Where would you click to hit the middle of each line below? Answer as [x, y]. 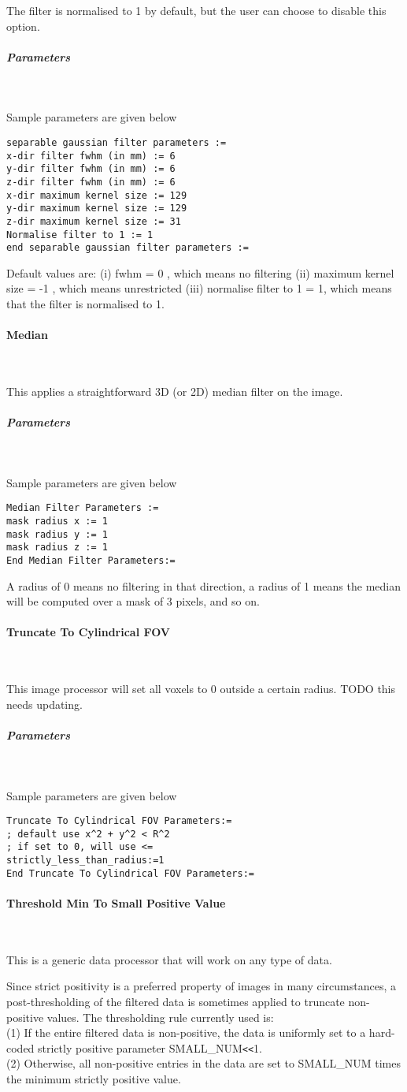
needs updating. [44, 704]
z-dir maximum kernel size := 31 [94, 221]
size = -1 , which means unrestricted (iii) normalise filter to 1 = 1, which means [199, 288]
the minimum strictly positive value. [94, 1079]
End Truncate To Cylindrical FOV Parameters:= [130, 873]
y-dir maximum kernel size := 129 [97, 209]
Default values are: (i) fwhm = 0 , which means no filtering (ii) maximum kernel [200, 272]
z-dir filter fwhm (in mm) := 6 [91, 182]
